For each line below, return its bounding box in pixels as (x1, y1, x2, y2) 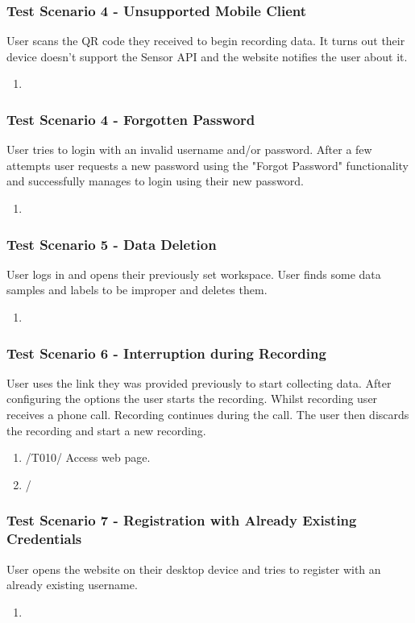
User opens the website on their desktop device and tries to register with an (6, 560, 381, 577)
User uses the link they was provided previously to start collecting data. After (6, 374, 392, 391)
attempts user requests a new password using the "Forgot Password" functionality (6, 156, 409, 173)
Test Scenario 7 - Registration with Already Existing (6, 510, 357, 530)
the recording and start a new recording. (6, 422, 206, 438)
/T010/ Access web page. (25, 449, 151, 466)
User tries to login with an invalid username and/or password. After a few (6, 141, 372, 158)
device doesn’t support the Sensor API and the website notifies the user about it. (6, 48, 408, 64)
